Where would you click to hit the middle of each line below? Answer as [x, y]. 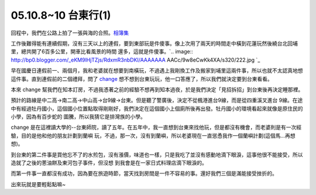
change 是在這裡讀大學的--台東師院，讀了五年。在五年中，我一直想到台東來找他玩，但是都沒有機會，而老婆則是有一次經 [156, 127]
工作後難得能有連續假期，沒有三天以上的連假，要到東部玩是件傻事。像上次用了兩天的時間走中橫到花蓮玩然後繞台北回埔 [154, 43]
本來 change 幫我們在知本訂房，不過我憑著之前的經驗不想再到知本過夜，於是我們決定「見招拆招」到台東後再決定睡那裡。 [157, 89]
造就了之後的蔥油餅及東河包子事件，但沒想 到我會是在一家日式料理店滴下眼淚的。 [109, 163]
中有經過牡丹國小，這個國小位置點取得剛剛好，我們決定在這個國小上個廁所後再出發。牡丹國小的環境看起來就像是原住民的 [157, 108]
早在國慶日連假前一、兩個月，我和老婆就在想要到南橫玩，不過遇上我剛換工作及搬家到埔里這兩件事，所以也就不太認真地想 [157, 71]
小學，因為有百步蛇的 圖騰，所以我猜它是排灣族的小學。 [78, 117]
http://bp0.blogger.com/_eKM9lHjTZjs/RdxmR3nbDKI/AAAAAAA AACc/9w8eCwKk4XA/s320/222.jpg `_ [135, 60]
